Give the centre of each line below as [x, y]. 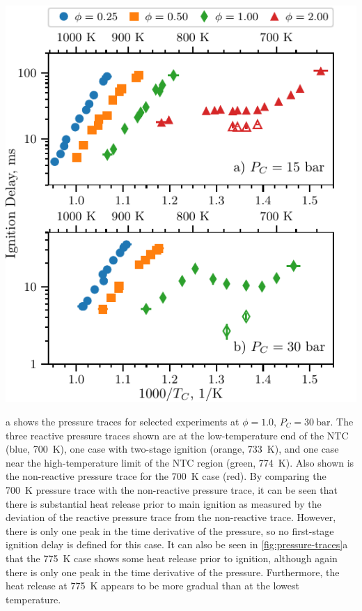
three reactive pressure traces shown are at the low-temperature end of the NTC [177, 435]
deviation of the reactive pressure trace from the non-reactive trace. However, [171, 517]
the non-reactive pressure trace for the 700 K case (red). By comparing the [166, 476]
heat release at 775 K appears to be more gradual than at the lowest [152, 586]
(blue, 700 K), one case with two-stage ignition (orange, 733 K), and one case [172, 449]
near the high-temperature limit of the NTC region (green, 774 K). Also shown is [180, 462]
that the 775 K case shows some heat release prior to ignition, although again [172, 558]
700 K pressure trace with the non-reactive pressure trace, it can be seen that [172, 489]
